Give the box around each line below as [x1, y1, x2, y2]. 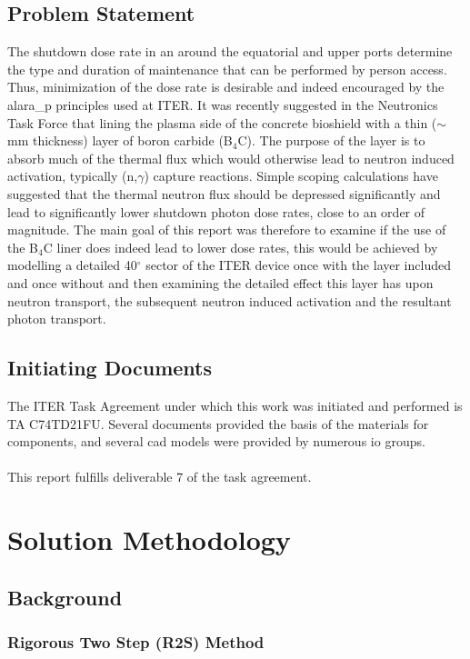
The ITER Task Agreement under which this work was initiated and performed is [7, 395, 463, 414]
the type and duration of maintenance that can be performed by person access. [7, 59, 447, 78]
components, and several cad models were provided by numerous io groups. [7, 432, 425, 451]
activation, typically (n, [7, 166, 138, 185]
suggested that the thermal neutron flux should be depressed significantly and [7, 184, 441, 203]
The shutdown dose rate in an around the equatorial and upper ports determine [7, 42, 453, 61]
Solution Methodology [7, 521, 291, 558]
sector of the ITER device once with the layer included [145, 255, 451, 275]
